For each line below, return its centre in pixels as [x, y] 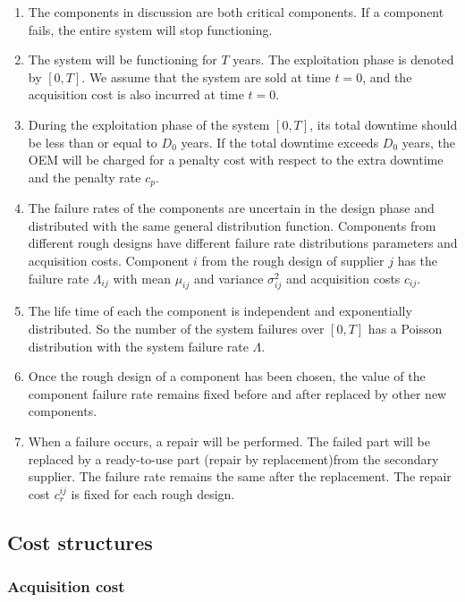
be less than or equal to [93, 142]
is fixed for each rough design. [153, 493]
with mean [142, 278]
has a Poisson [405, 328]
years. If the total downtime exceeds [280, 142]
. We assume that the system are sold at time [206, 76]
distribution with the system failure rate [138, 346]
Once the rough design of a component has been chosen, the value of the [227, 376]
